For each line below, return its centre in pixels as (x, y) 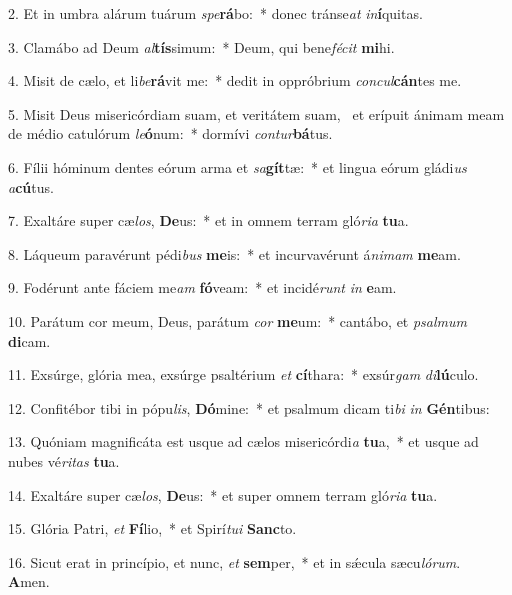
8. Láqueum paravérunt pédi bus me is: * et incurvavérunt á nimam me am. (234, 253)
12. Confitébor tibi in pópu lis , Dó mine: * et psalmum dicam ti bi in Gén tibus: (249, 407)
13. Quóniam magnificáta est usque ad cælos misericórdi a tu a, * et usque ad (243, 441)
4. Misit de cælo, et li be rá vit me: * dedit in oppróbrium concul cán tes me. (235, 80)
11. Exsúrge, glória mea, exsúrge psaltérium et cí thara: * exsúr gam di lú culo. (243, 374)
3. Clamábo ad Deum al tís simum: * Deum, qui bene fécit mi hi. (201, 46)
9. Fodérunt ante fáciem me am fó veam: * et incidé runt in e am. (202, 287)
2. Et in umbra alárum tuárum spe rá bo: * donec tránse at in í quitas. (215, 13)
